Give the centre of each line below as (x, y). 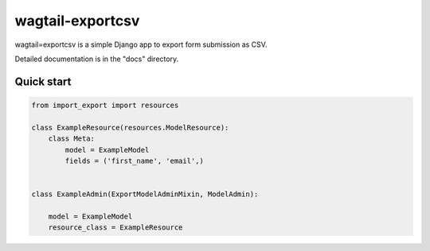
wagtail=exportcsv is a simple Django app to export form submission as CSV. (141, 44)
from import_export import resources (105, 105)
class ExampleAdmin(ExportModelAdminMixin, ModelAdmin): (145, 194)
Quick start (43, 81)
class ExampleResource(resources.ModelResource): (130, 127)
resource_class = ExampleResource (115, 228)
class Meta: (72, 139)
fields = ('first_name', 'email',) (135, 160)
